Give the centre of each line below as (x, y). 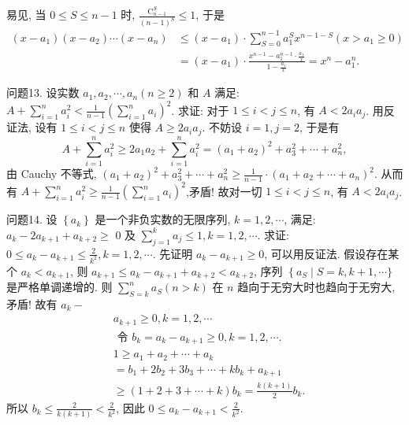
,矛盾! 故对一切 (224, 191)
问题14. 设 (32, 219)
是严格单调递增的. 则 (59, 287)
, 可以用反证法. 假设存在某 (332, 253)
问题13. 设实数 (43, 92)
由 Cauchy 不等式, (52, 174)
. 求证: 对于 (200, 110)
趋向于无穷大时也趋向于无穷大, (316, 287)
